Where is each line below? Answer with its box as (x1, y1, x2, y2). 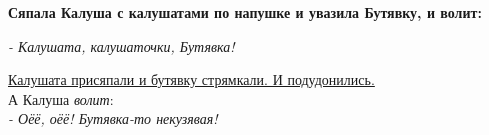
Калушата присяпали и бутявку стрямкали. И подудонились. (8, 69, 375, 90)
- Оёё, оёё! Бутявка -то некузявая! (8, 108, 218, 129)
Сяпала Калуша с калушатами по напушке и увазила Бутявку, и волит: (8, 2, 482, 22)
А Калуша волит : (8, 88, 114, 109)
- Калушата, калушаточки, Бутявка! (8, 35, 235, 56)
